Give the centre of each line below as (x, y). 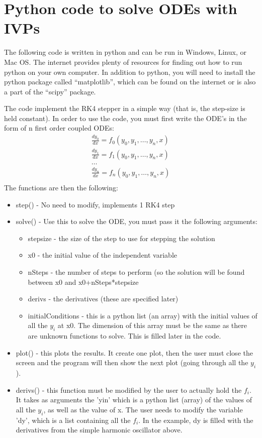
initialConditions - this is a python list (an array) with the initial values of (143, 315)
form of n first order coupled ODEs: (59, 128)
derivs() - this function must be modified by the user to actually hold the (129, 390)
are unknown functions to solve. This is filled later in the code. (124, 336)
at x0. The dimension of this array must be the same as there (152, 325)
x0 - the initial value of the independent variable (102, 255)
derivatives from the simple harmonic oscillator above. (99, 430)
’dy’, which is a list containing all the (73, 420)
